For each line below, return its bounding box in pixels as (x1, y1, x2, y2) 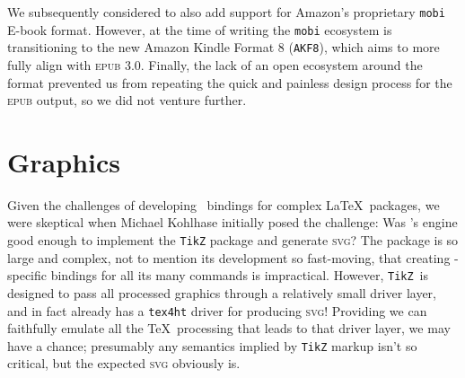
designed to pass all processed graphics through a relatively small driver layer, (7, 283, 436, 302)
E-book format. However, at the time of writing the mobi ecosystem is (7, 20, 392, 39)
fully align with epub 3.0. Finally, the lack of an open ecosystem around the (7, 55, 423, 74)
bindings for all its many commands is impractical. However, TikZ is (50, 266, 429, 285)
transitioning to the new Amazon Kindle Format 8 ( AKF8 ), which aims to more (7, 38, 440, 57)
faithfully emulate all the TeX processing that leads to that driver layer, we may (7, 319, 451, 338)
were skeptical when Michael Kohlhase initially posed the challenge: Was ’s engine (7, 213, 458, 232)
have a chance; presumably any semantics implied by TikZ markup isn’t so (7, 336, 417, 355)
